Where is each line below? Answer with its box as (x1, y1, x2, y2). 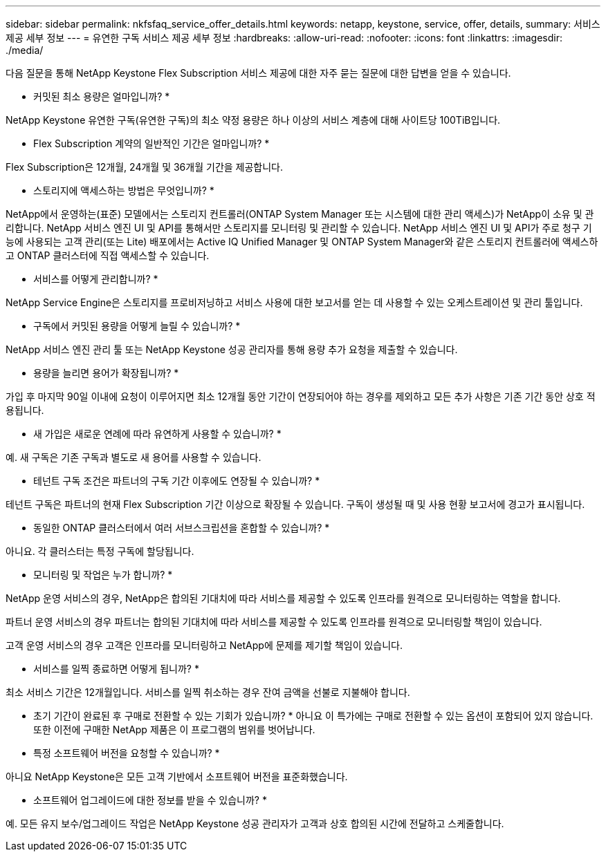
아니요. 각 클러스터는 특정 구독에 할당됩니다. (6, 545, 194, 557)
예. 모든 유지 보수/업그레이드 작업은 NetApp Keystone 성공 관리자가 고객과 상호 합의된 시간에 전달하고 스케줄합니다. (6, 818, 504, 829)
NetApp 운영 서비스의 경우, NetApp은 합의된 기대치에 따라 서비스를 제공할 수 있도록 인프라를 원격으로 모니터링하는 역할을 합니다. (6, 592, 561, 604)
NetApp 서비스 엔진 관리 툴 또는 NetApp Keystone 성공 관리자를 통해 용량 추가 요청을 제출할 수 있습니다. (6, 343, 458, 355)
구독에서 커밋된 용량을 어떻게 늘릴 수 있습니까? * (33, 320, 241, 332)
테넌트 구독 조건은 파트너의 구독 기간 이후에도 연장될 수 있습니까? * (33, 475, 320, 487)
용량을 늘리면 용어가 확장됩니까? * (33, 367, 179, 379)
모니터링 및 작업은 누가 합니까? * (33, 569, 173, 581)
